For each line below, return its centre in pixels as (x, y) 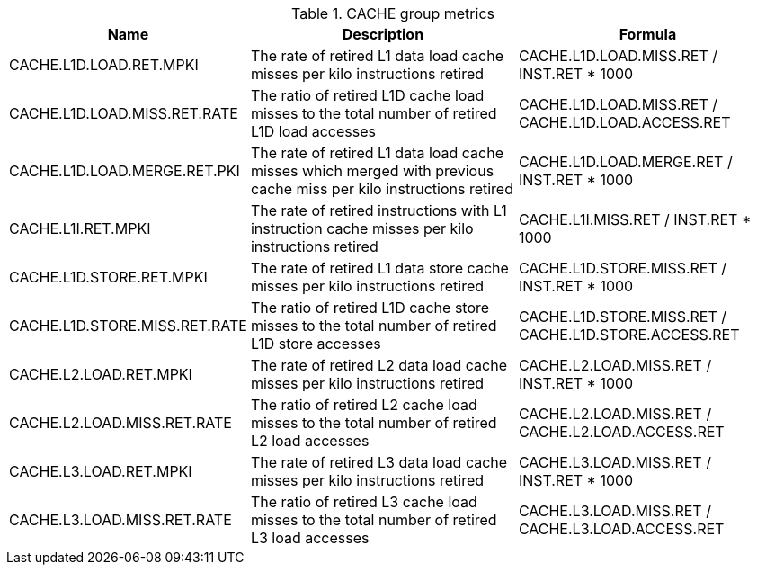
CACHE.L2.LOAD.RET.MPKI (101, 374)
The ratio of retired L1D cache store (370, 308)
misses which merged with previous (372, 171)
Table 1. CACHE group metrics (393, 13)
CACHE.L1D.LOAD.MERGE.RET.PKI (125, 171)
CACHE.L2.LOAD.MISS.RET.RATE (120, 423)
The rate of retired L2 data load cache (378, 365)
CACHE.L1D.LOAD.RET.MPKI (104, 65)
